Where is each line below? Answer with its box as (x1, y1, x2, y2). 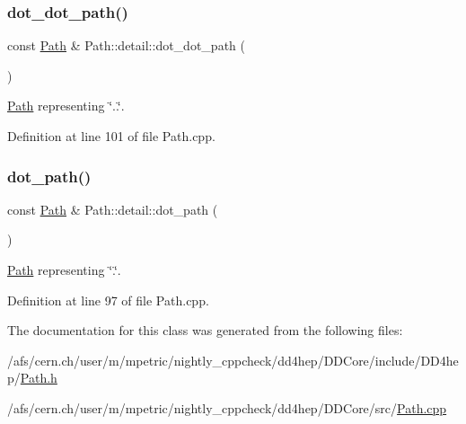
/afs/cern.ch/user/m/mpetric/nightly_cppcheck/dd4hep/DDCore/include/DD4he (7, 350, 459, 369)
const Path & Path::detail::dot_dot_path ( (7, 36, 245, 55)
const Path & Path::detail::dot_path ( (7, 199, 218, 218)
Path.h (20, 368, 57, 387)
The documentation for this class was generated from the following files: (7, 321, 403, 340)
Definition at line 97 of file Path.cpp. (7, 290, 209, 309)
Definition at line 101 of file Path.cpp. (7, 127, 215, 145)
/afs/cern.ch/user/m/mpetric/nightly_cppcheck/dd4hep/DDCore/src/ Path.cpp (7, 398, 447, 417)
